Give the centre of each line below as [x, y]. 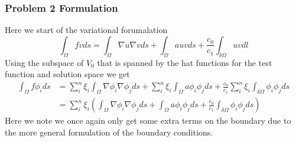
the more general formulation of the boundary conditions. [109, 132]
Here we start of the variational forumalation [86, 30]
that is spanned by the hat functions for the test [185, 62]
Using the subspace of [44, 62]
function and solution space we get [67, 74]
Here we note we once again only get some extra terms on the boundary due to [148, 120]
